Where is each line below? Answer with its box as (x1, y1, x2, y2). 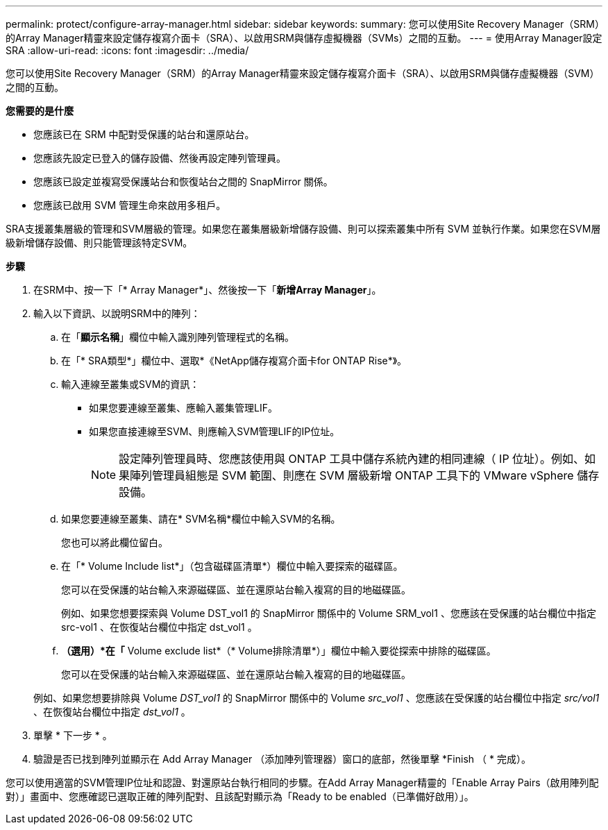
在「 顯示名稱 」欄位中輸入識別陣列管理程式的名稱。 (61, 331, 294, 343)
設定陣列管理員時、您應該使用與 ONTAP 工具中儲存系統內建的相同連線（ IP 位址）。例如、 (119, 452, 585, 466)
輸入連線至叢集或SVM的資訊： (61, 378, 200, 390)
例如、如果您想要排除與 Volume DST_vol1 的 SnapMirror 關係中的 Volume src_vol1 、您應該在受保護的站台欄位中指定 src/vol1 (33, 692, 600, 704)
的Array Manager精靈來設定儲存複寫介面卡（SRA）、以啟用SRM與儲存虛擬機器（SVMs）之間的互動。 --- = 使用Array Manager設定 (6, 32, 602, 44)
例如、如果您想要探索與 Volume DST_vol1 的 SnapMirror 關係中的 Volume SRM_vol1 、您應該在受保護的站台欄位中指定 (61, 607, 596, 619)
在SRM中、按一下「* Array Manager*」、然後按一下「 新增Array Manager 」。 (33, 284, 382, 296)
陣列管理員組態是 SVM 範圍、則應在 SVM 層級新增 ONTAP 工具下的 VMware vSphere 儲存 (130, 468, 600, 482)
